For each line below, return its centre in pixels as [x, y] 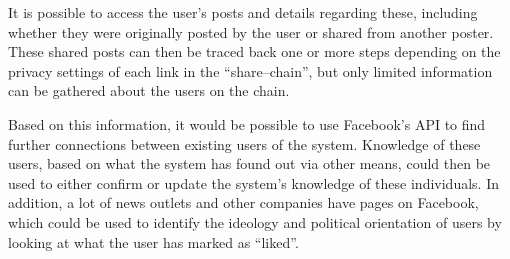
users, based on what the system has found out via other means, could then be [249, 163]
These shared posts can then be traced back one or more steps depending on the [254, 51]
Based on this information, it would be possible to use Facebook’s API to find [247, 123]
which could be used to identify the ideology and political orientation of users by [255, 221]
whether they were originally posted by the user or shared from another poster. [251, 31]
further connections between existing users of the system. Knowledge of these [244, 143]
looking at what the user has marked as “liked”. [153, 241]
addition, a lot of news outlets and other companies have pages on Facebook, [243, 202]
